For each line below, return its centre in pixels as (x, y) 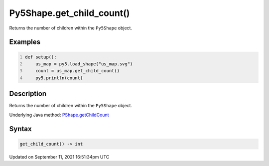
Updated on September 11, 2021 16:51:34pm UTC (59, 157)
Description (28, 94)
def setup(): (41, 57)
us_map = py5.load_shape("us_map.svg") (84, 64)
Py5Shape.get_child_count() (69, 13)
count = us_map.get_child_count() (77, 71)
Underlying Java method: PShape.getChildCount (59, 115)
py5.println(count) (59, 78)
